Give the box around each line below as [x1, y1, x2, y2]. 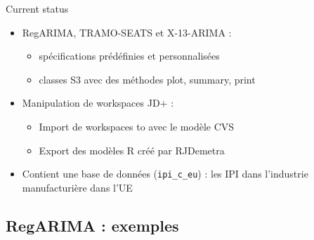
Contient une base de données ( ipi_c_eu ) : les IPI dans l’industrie [22, 166, 308, 181]
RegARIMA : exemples [6, 214, 179, 236]
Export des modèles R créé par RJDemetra [39, 142, 225, 157]
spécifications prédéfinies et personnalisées [39, 48, 220, 63]
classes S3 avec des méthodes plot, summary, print [39, 72, 256, 86]
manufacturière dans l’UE [22, 180, 133, 194]
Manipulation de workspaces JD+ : [22, 95, 174, 110]
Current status [6, 1, 69, 15]
